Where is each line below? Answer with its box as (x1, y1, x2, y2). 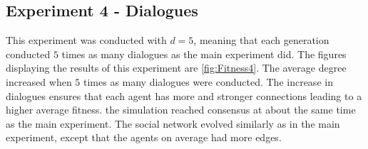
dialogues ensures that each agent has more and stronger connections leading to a (6, 88, 362, 103)
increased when (6, 74, 72, 89)
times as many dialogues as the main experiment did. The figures (61, 46, 347, 61)
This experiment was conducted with (6, 33, 167, 48)
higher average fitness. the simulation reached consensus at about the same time (6, 102, 356, 117)
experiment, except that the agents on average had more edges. (6, 130, 282, 145)
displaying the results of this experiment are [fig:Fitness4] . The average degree (6, 60, 347, 75)
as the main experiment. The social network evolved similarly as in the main (6, 116, 340, 131)
